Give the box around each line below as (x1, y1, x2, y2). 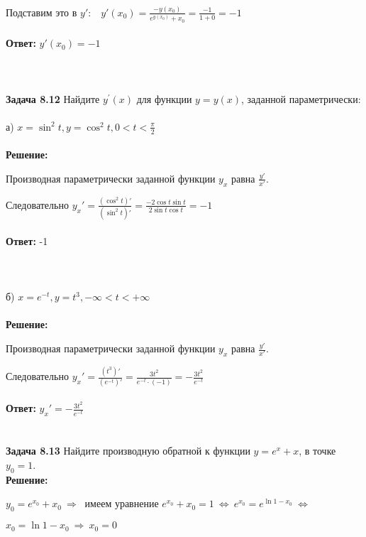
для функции (136, 91, 192, 106)
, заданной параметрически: (241, 91, 361, 106)
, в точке (299, 443, 336, 458)
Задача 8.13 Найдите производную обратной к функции (6, 443, 250, 458)
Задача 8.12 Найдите (6, 91, 100, 106)
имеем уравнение (84, 496, 159, 511)
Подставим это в (6, 4, 77, 19)
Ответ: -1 (6, 233, 48, 248)
